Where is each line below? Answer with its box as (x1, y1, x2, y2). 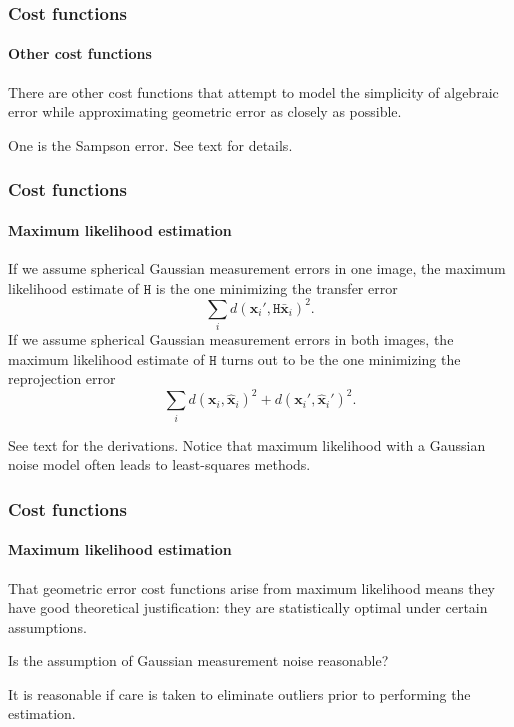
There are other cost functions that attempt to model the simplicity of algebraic (8, 81, 499, 102)
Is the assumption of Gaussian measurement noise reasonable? (8, 650, 389, 671)
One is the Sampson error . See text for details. (8, 134, 293, 155)
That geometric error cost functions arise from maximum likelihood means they (8, 577, 496, 598)
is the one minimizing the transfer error (155, 277, 398, 298)
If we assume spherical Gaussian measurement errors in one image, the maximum (8, 258, 506, 279)
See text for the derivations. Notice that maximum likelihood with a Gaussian (8, 434, 486, 455)
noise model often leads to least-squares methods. (8, 454, 311, 475)
